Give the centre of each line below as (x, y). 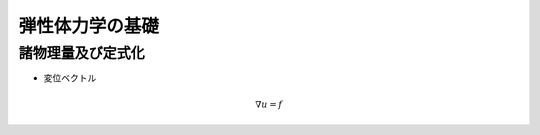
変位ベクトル (70, 78)
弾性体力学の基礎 (89, 26)
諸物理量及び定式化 (81, 53)
